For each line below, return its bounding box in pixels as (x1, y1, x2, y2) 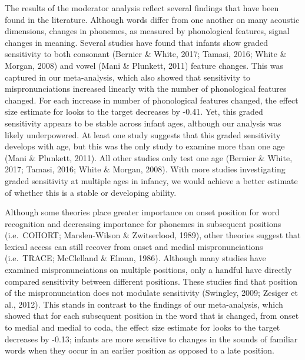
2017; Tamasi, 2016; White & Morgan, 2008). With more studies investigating (5, 163, 286, 175)
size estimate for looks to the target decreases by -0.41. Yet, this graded (5, 105, 263, 118)
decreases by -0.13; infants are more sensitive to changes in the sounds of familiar (5, 332, 298, 345)
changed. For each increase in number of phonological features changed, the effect (5, 94, 299, 106)
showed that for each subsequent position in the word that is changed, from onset (5, 309, 299, 322)
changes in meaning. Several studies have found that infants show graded (5, 36, 268, 48)
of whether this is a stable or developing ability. (5, 186, 177, 198)
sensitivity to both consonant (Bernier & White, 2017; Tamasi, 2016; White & (5, 48, 287, 60)
